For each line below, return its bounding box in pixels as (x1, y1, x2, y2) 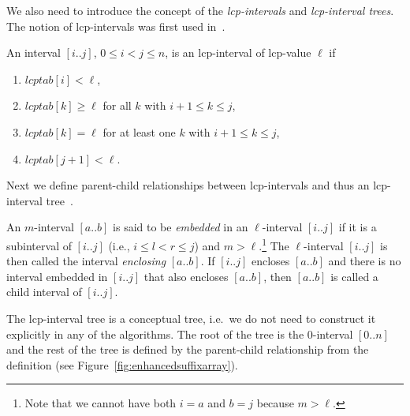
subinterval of (6, 237, 72, 253)
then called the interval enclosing (6, 253, 166, 269)
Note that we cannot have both (24, 395, 177, 411)
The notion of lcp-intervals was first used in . (6, 17, 225, 34)
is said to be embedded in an (113, 219, 248, 235)
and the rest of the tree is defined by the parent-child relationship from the (6, 341, 369, 358)
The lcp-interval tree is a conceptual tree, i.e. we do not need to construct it (6, 309, 376, 326)
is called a (330, 268, 378, 284)
